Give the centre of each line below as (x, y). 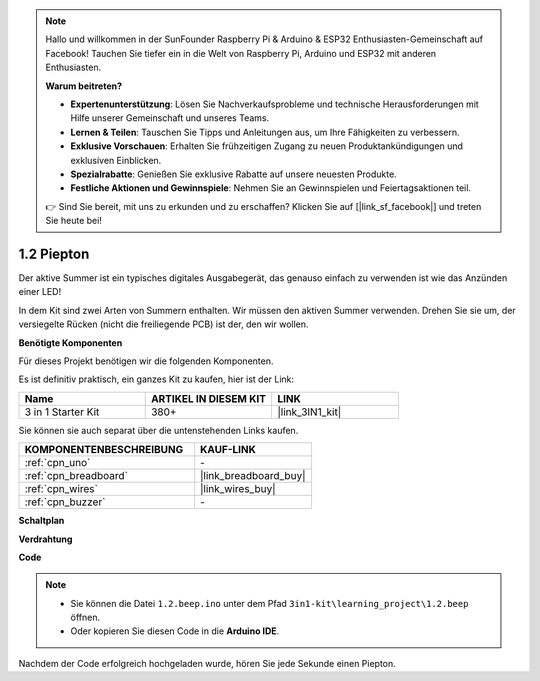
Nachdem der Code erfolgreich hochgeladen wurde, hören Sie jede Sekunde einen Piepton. (207, 663)
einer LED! (40, 292)
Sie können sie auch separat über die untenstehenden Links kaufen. (158, 430)
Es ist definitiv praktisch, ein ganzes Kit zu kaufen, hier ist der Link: (156, 379)
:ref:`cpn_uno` (57, 463)
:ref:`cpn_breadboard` (76, 476)
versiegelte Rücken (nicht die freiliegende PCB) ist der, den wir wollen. (163, 324)
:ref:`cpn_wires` (61, 489)
